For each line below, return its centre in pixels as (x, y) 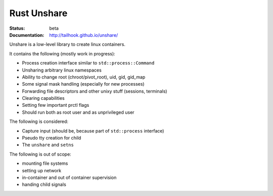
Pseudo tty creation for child (52, 138)
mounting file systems (45, 163)
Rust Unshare (38, 13)
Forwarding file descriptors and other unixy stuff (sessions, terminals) (95, 91)
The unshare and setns (48, 145)
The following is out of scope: (40, 154)
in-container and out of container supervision (69, 177)
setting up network (42, 170)
